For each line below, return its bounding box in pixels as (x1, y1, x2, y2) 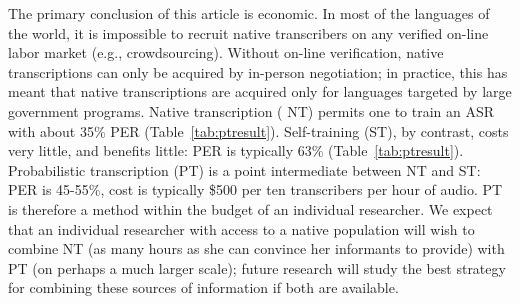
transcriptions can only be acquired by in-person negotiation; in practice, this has (8, 61, 508, 82)
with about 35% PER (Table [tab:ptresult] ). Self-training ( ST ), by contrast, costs (8, 120, 509, 141)
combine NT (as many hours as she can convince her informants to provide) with (8, 238, 505, 259)
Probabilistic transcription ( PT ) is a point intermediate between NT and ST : (8, 159, 481, 180)
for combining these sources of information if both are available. (8, 277, 399, 298)
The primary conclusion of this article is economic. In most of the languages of (8, 3, 490, 23)
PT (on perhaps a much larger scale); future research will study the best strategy (8, 257, 506, 278)
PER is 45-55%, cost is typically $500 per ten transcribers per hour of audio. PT (8, 179, 503, 200)
